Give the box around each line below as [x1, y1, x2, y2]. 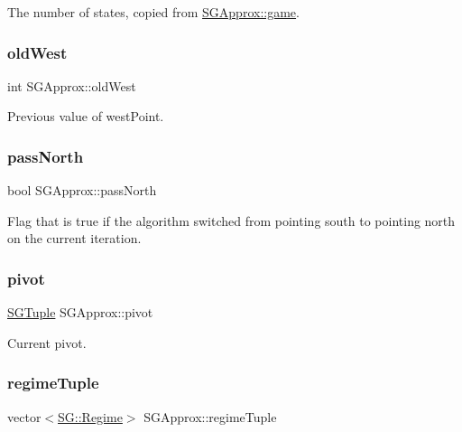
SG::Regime [58, 407, 123, 426]
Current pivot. [7, 333, 87, 352]
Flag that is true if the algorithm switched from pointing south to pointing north [7, 211, 456, 230]
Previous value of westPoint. [7, 107, 164, 126]
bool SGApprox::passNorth [7, 181, 157, 200]
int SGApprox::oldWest [7, 76, 136, 95]
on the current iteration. [7, 229, 142, 248]
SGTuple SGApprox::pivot [7, 303, 153, 322]
